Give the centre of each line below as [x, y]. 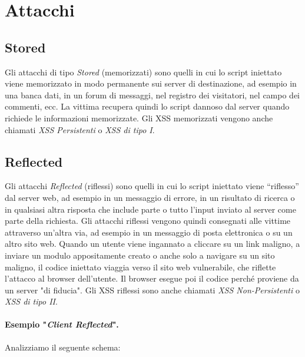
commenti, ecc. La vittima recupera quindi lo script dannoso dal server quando [147, 106]
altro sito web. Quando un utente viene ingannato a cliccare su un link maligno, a [152, 244]
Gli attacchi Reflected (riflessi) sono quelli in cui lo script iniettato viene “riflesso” [152, 186]
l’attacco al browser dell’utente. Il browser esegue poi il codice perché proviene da [152, 278]
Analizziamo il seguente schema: [63, 347]
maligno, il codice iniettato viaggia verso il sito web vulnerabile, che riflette [140, 267]
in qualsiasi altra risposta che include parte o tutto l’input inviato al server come [150, 209]
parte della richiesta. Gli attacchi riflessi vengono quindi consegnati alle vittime [148, 221]
